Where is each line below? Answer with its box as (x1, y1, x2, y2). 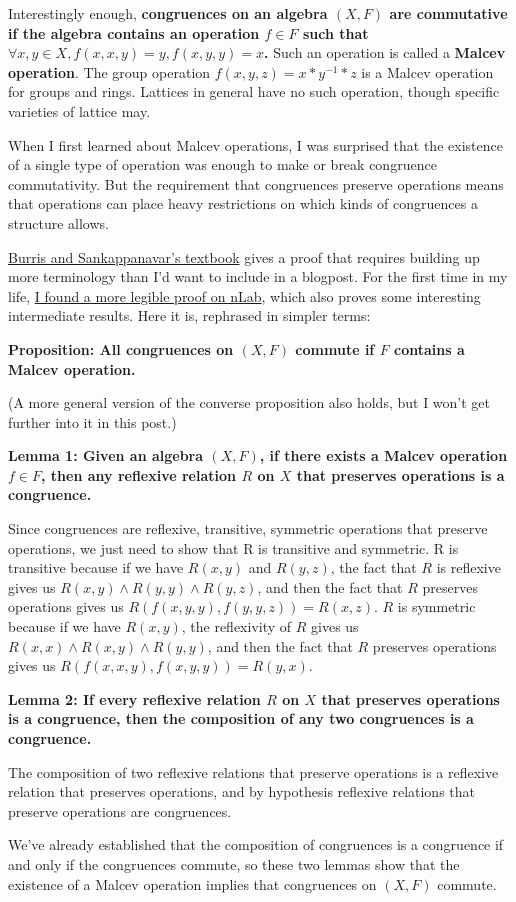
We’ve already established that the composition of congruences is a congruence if (8, 834, 504, 855)
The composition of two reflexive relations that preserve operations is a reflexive (8, 761, 499, 782)
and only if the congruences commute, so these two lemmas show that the (8, 853, 460, 874)
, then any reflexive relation (40, 464, 237, 485)
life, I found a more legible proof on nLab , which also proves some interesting (8, 285, 481, 306)
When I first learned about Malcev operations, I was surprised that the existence (8, 134, 503, 155)
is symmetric (397, 596, 476, 617)
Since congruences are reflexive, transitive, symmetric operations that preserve (8, 518, 488, 539)
